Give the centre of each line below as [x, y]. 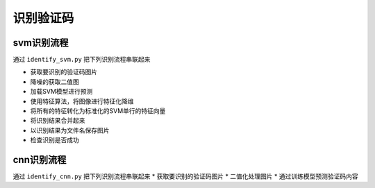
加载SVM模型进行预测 [61, 92]
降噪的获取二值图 [55, 82]
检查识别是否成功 [55, 140]
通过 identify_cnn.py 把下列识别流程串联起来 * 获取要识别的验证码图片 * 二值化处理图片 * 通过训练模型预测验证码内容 [185, 176]
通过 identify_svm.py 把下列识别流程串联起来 [82, 60]
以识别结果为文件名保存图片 [70, 130]
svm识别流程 [41, 43]
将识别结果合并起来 [58, 121]
